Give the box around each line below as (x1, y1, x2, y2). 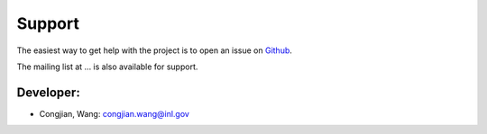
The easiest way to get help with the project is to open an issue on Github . (16, 45, 293, 56)
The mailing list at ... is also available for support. (16, 61, 198, 72)
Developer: (16, 85, 80, 100)
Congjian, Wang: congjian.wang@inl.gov (39, 108, 189, 119)
